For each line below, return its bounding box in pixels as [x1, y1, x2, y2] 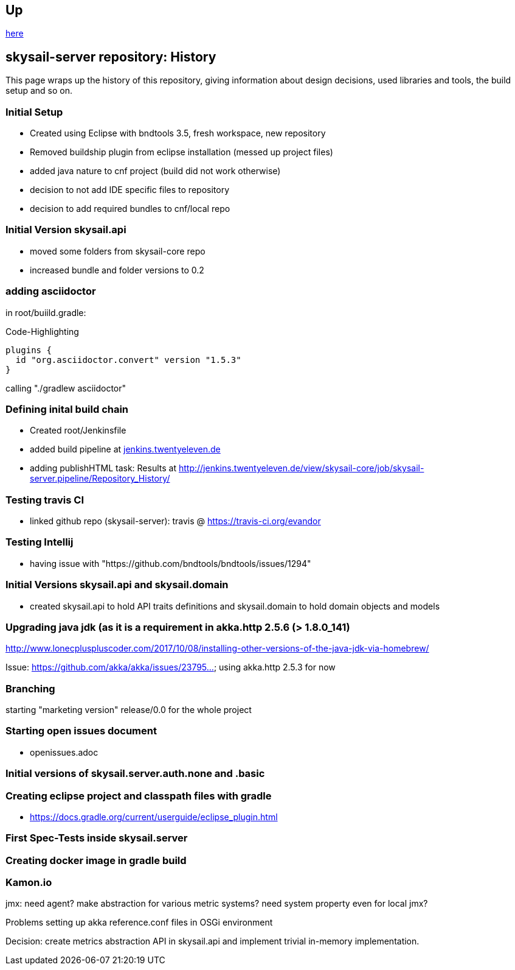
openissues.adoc [30, 747, 99, 757]
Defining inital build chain [5, 402, 129, 415]
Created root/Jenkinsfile [30, 425, 126, 436]
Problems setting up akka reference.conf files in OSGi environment [5, 917, 273, 928]
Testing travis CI [5, 493, 84, 506]
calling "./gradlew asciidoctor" [5, 382, 126, 393]
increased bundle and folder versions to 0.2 [30, 264, 204, 275]
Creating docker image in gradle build [5, 854, 187, 866]
